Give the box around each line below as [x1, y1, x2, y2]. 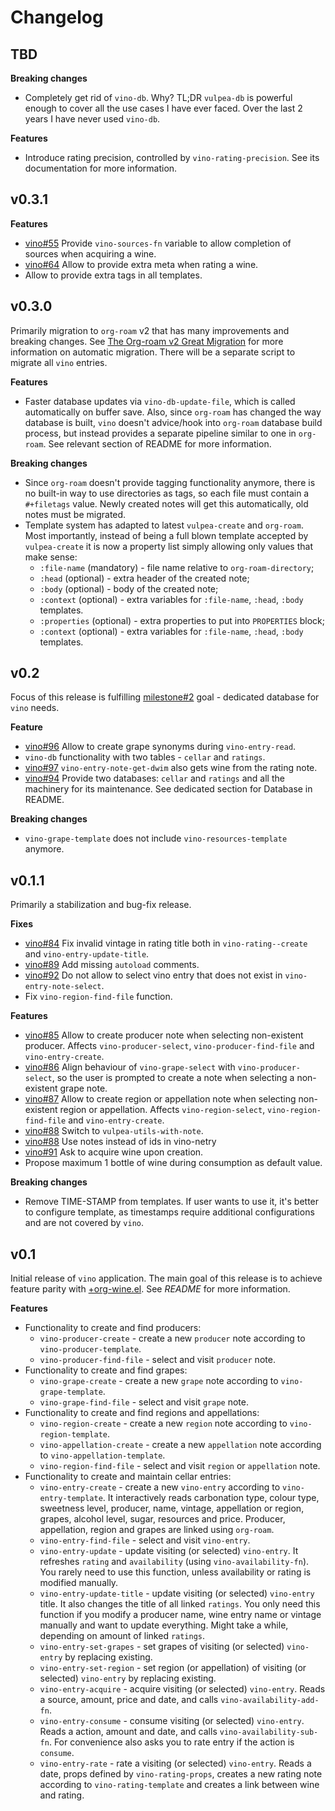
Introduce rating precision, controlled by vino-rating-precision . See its [24, 152, 320, 163]
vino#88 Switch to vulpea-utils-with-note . [24, 1125, 204, 1137]
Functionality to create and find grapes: [24, 1364, 188, 1376]
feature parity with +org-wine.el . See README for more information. [10, 1283, 291, 1295]
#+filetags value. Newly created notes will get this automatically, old [24, 497, 309, 510]
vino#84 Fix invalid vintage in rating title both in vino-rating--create [24, 937, 308, 950]
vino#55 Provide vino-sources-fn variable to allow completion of [24, 237, 292, 249]
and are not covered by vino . [24, 1217, 144, 1229]
